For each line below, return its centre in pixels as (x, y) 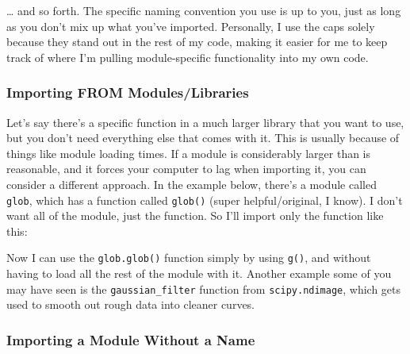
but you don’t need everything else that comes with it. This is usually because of (203, 138)
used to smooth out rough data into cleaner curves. (131, 304)
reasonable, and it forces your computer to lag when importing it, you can (186, 169)
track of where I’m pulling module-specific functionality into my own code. (188, 57)
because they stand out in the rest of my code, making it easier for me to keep (197, 42)
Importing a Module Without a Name (131, 339)
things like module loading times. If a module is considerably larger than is (189, 153)
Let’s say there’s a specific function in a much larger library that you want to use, (205, 122)
